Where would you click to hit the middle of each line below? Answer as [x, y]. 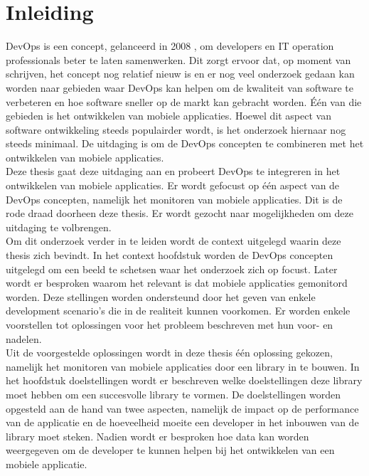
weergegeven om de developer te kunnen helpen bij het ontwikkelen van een [170, 450]
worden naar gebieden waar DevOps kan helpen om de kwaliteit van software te [180, 87]
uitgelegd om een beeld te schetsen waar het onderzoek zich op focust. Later [172, 269]
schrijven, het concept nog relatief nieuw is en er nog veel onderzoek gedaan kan [180, 74]
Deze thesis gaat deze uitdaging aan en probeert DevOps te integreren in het [173, 171]
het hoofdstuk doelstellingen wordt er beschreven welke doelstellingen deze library [184, 380]
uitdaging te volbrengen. [59, 227]
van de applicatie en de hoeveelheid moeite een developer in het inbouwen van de [182, 422]
